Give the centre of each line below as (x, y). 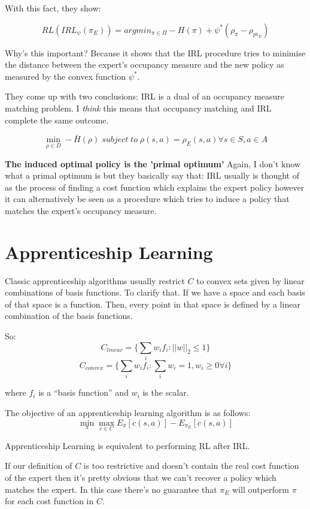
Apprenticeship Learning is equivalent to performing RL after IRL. (127, 445)
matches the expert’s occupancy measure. (81, 210)
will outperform (260, 489)
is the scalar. (166, 392)
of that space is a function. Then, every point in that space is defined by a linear (153, 304)
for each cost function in (49, 501)
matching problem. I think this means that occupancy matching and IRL (138, 108)
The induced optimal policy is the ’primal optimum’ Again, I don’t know (153, 163)
